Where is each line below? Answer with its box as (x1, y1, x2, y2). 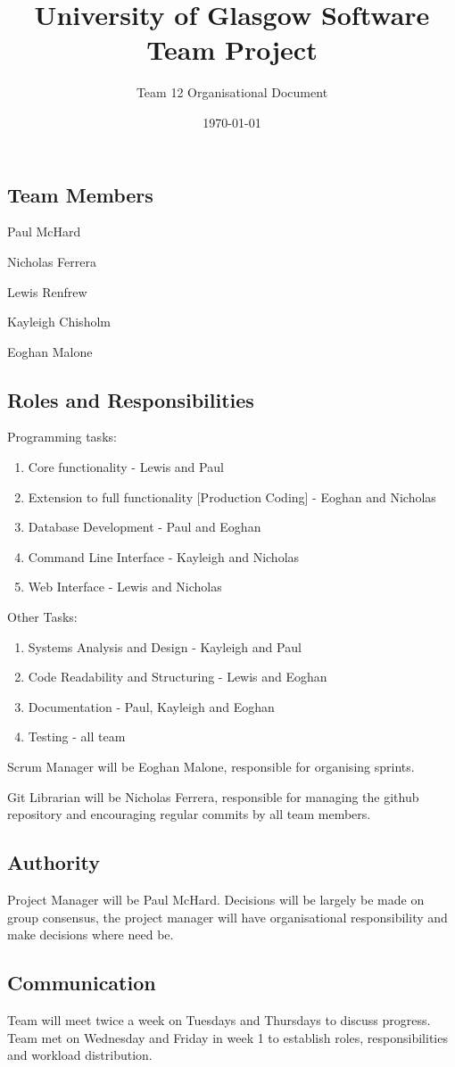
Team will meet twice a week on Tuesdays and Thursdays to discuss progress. (7, 1010, 431, 1029)
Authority (7, 848, 100, 876)
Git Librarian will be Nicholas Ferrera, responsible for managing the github (7, 787, 419, 806)
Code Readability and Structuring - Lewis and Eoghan (28, 667, 327, 686)
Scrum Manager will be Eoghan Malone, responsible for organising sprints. (7, 757, 415, 776)
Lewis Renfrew (7, 282, 87, 301)
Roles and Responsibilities (7, 385, 254, 413)
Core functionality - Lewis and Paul (28, 458, 224, 476)
